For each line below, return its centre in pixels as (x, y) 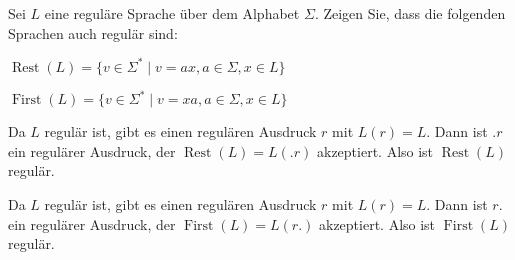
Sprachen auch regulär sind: (93, 32)
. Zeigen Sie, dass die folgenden (410, 13)
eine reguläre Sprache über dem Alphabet (172, 13)
